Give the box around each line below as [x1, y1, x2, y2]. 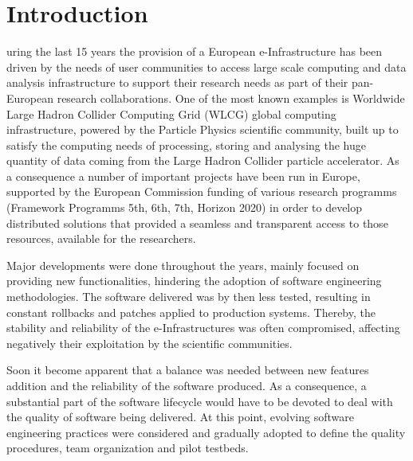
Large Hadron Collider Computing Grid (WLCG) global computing [6, 105, 336, 122]
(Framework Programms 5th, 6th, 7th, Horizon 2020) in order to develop [6, 199, 363, 216]
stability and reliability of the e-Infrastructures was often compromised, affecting [6, 319, 400, 336]
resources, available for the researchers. [6, 230, 196, 247]
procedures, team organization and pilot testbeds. [6, 440, 249, 456]
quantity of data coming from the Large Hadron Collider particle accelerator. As [6, 152, 399, 169]
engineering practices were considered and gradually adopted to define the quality [6, 424, 406, 440]
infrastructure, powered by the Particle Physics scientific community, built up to [6, 121, 399, 138]
